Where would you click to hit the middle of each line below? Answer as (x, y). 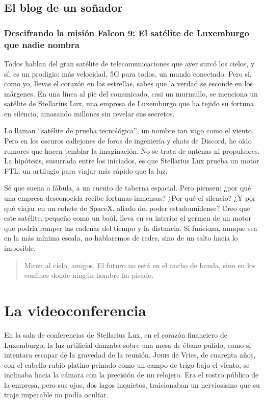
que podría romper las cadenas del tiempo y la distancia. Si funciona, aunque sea (131, 228)
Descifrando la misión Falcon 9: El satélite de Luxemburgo (127, 32)
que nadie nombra (42, 44)
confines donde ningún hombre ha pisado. (89, 275)
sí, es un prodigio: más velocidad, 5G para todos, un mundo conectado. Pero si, (128, 73)
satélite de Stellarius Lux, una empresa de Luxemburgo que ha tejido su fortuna (129, 103)
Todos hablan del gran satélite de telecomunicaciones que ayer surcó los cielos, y (129, 63)
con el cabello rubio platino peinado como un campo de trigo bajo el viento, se (127, 364)
